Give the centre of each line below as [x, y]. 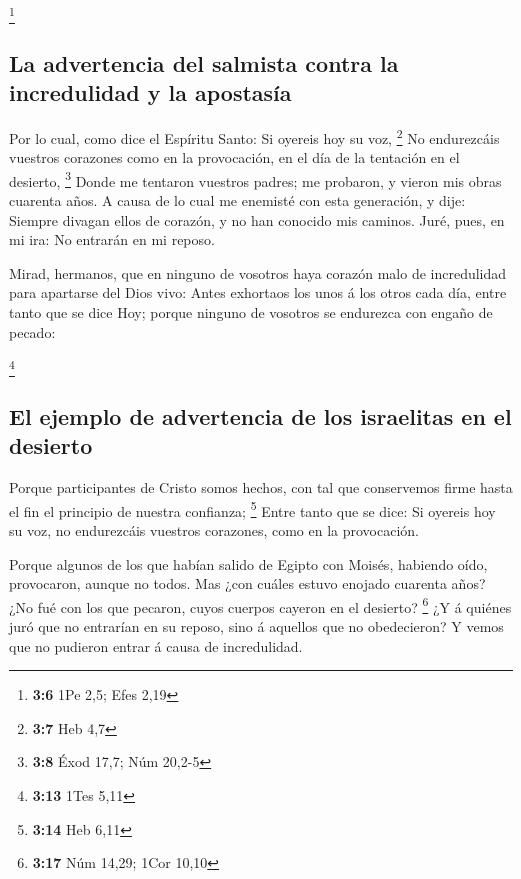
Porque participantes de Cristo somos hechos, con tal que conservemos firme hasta [261, 487]
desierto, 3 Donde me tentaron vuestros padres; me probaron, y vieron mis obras [255, 179]
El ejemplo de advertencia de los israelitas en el [260, 415]
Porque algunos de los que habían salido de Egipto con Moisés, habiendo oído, [248, 563]
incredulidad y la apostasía [150, 92]
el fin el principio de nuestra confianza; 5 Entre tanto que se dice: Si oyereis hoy [252, 509]
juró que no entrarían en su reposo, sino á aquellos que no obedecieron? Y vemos [256, 625]
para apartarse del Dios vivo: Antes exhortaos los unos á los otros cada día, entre [258, 292]
